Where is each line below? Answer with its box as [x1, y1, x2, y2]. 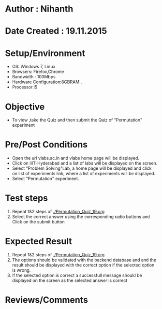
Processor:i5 [12, 84, 38, 90]
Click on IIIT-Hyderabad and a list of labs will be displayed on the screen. [12, 161, 158, 166]
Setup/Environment [5, 47, 86, 59]
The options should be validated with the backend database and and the [12, 257, 156, 263]
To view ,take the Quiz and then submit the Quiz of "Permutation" [12, 117, 143, 123]
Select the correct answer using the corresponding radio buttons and [12, 214, 150, 220]
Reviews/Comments [5, 294, 88, 306]
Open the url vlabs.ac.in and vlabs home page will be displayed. [12, 155, 139, 161]
